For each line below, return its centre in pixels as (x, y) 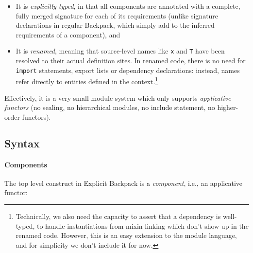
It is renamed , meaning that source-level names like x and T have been (120, 51)
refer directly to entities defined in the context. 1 (87, 81)
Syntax (22, 143)
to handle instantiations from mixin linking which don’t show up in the (143, 226)
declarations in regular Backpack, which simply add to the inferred (115, 25)
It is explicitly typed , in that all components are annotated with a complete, (128, 6)
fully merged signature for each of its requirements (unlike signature (117, 15)
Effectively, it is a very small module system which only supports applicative (118, 98)
